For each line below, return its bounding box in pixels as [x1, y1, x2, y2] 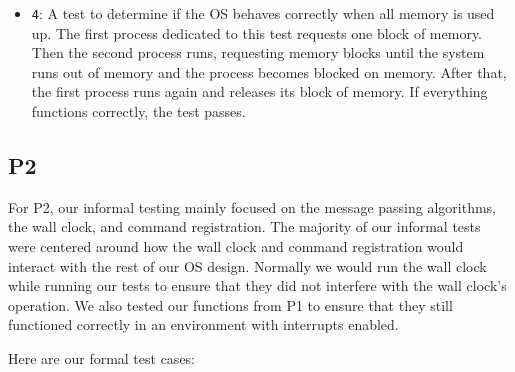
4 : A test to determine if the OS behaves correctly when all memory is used [31, 3, 495, 23]
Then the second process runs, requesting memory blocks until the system [31, 42, 485, 63]
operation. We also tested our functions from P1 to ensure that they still [8, 294, 453, 315]
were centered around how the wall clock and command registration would [8, 236, 464, 257]
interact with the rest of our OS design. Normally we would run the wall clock [8, 255, 487, 276]
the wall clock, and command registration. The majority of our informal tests [8, 216, 481, 237]
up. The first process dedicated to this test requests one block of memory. [31, 22, 483, 43]
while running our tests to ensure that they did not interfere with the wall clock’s [8, 275, 507, 296]
